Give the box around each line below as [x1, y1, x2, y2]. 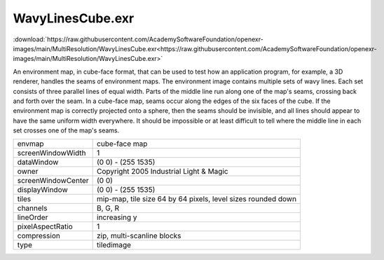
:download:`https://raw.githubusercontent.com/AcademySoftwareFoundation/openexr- [13, 35, 264, 43]
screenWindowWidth [17, 148, 87, 158]
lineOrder [17, 212, 48, 222]
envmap [17, 139, 45, 149]
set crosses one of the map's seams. [13, 126, 120, 135]
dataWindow [17, 158, 59, 167]
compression [17, 231, 61, 241]
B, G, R [97, 203, 119, 213]
